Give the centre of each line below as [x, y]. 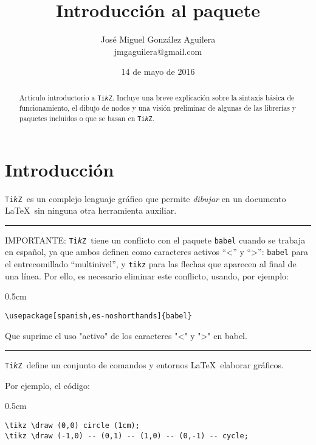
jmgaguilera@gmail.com [158, 51]
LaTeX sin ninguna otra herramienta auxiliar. [91, 210]
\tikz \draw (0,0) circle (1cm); [72, 426]
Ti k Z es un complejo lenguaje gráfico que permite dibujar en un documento [146, 198]
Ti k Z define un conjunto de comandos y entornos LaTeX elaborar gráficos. [144, 365]
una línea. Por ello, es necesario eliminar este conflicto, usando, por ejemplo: [147, 275]
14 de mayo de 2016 [158, 72]
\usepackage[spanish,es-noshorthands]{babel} [98, 316]
